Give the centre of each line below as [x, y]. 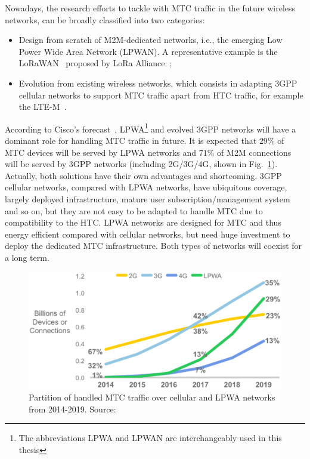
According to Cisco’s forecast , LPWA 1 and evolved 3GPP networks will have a [151, 128]
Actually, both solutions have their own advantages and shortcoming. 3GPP [143, 175]
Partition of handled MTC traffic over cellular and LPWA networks [152, 397]
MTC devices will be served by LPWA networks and [101, 152]
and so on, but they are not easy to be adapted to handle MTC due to [134, 210]
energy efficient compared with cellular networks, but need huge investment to [148, 234]
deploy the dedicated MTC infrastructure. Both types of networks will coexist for [154, 246]
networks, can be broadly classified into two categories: [105, 19]
